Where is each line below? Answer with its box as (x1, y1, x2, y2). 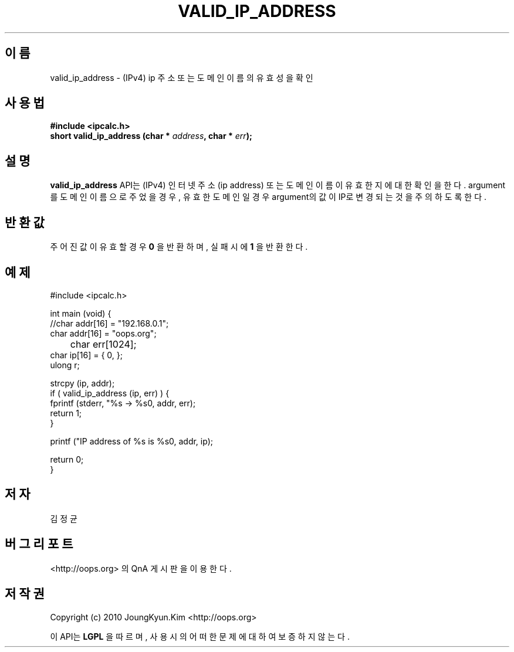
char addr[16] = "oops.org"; (50, 328, 157, 338)
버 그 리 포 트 (5, 536, 73, 552)
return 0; (50, 454, 84, 464)
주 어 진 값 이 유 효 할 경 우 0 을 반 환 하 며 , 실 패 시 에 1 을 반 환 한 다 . (50, 242, 308, 252)
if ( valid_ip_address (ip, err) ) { (50, 388, 170, 398)
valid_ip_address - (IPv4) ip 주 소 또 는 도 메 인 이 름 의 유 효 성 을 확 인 (50, 72, 313, 83)
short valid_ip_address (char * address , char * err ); (50, 131, 252, 141)
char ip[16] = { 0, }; (50, 349, 123, 360)
